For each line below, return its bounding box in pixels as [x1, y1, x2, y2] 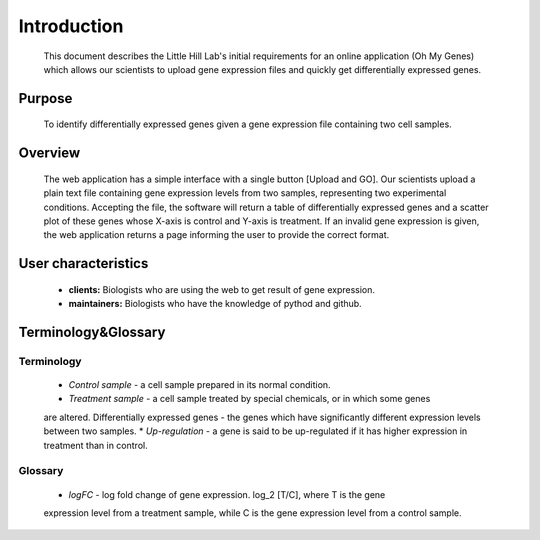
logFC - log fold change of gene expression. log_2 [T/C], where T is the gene [68, 488, 386, 500]
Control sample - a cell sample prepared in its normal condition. [68, 379, 331, 391]
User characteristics [18, 255, 149, 272]
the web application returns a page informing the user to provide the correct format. [43, 229, 390, 241]
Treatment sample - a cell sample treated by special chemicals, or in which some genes [68, 393, 431, 405]
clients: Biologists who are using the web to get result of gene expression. [68, 283, 375, 295]
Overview [18, 145, 81, 162]
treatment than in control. [43, 439, 149, 451]
